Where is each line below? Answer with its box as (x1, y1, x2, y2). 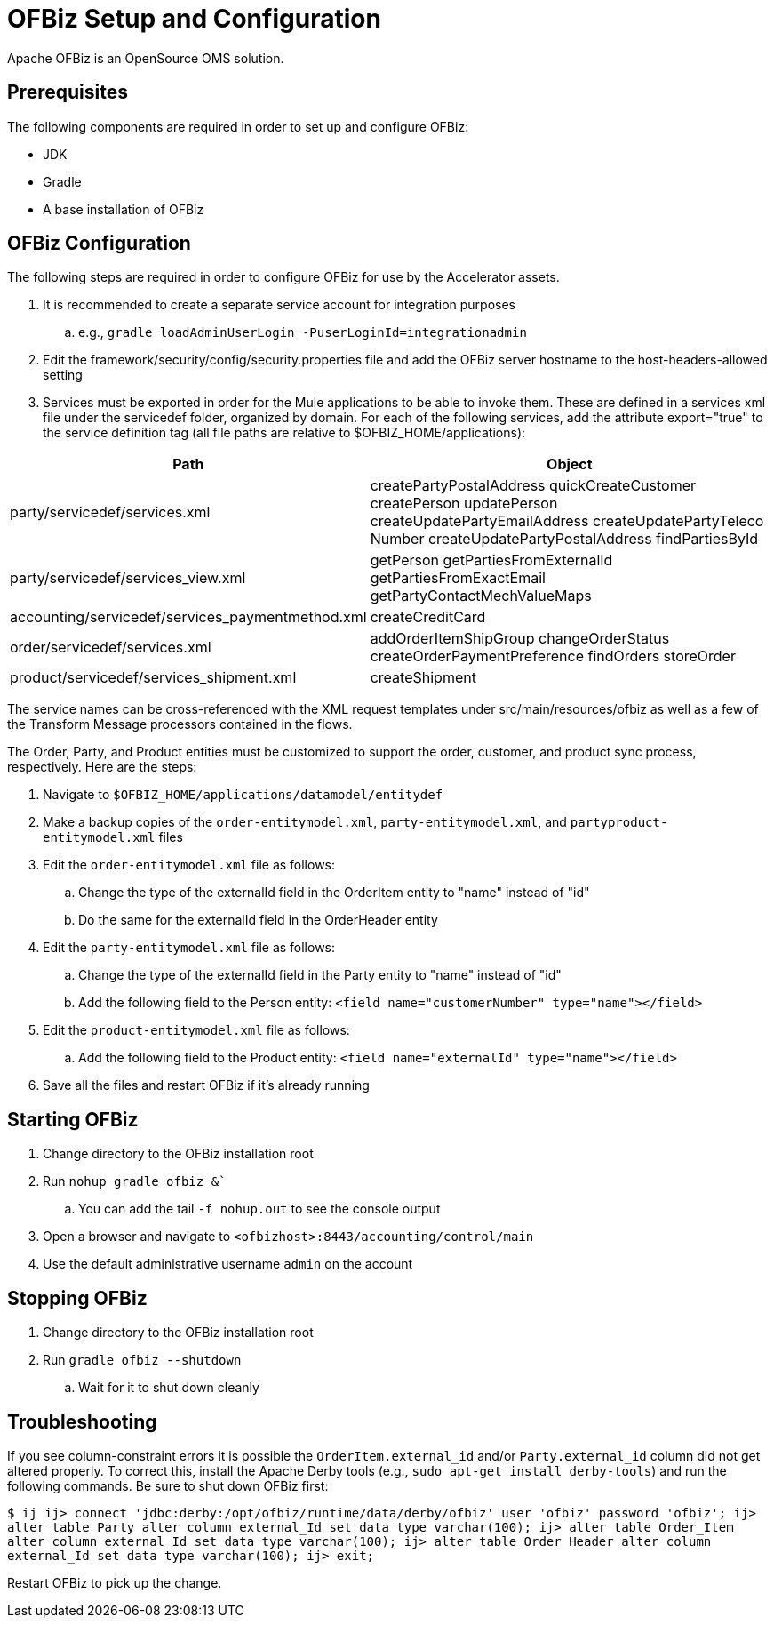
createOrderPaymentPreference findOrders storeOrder (370, 647, 736, 666)
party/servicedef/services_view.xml (10, 569, 246, 588)
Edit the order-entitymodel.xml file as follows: (43, 857, 336, 873)
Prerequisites (7, 81, 128, 104)
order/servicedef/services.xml (10, 638, 211, 657)
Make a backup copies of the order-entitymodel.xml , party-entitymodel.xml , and (43, 814, 567, 830)
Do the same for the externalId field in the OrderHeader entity (78, 912, 438, 928)
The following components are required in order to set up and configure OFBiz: (7, 118, 469, 134)
